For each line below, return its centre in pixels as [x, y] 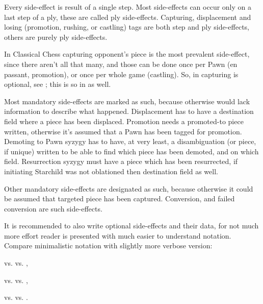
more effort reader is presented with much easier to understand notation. [118, 235]
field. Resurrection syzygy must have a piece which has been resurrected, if [121, 161]
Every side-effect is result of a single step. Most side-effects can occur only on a [128, 7]
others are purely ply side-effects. [56, 37]
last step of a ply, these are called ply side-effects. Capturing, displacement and [128, 17]
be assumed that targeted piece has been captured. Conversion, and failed [120, 198]
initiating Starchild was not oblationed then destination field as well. [111, 171]
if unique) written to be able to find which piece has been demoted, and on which [131, 151]
